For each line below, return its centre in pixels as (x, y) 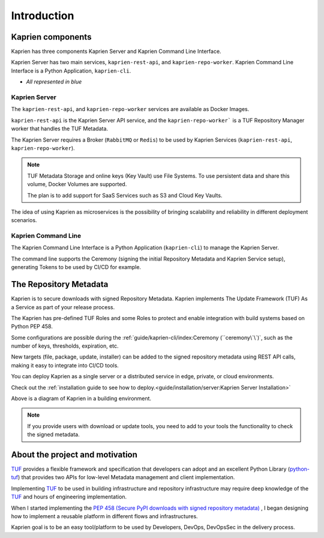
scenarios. (24, 220)
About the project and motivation (74, 455)
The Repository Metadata (60, 284)
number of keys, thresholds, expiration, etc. (65, 346)
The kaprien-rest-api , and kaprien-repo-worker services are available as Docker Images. (130, 109)
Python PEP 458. (32, 327)
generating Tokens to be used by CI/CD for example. (76, 267)
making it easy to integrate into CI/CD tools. (65, 365)
